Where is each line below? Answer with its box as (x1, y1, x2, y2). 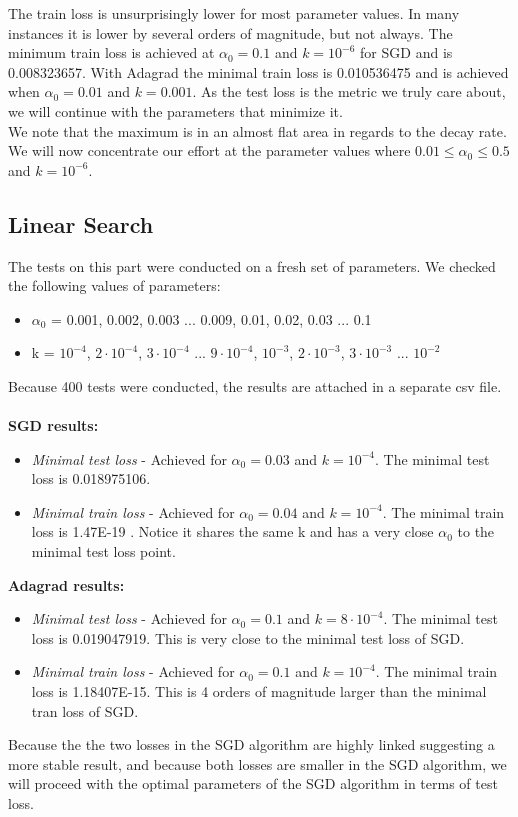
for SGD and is (360, 42, 453, 63)
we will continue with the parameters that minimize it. (8, 100, 343, 121)
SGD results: (8, 415, 99, 436)
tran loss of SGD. (31, 700, 139, 721)
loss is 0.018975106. (31, 468, 151, 489)
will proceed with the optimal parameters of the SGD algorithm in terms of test (8, 773, 498, 794)
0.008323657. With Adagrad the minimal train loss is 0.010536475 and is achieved (8, 61, 509, 82)
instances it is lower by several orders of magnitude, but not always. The (8, 22, 453, 43)
